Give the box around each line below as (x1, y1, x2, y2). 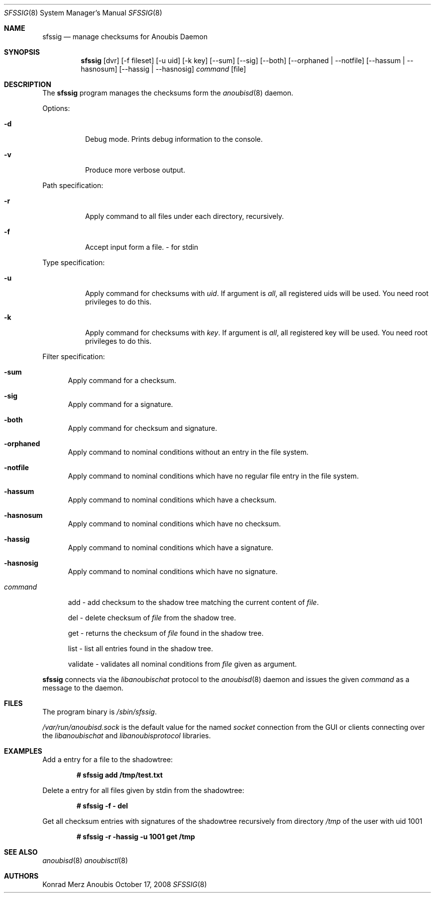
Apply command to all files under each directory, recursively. (85, 212, 284, 220)
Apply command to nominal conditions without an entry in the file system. (68, 448, 309, 456)
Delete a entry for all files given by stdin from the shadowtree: (42, 786, 244, 795)
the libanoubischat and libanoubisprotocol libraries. (42, 731, 211, 740)
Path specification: (42, 181, 103, 190)
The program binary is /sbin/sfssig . (42, 707, 157, 716)
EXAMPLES (4, 747, 42, 755)
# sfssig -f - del (76, 801, 128, 810)
